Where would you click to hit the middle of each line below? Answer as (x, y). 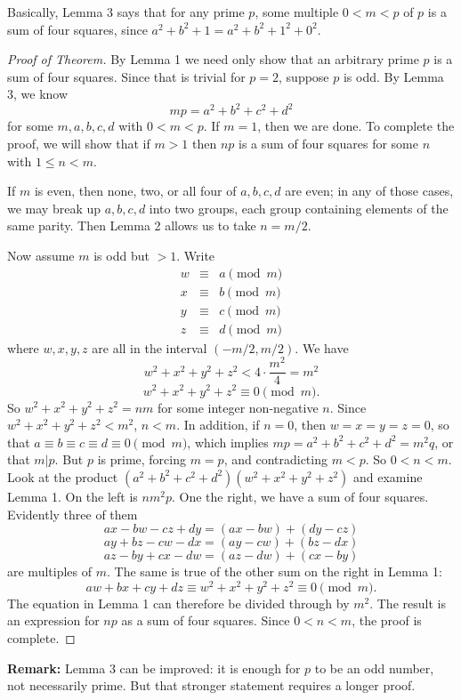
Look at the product (63, 476)
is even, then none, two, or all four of (135, 191)
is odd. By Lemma (393, 76)
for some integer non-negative (238, 407)
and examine (388, 476)
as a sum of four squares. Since (206, 620)
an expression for (53, 620)
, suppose (304, 76)
